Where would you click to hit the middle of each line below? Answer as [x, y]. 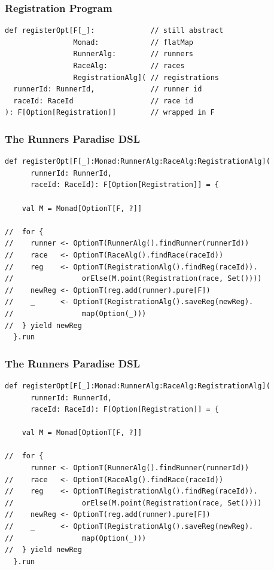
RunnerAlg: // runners [133, 54]
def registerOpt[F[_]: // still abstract [114, 31]
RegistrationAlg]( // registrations [146, 77]
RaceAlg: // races [129, 66]
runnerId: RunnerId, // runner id [108, 89]
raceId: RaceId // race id [103, 101]
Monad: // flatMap [133, 42]
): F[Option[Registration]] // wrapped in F [110, 113]
